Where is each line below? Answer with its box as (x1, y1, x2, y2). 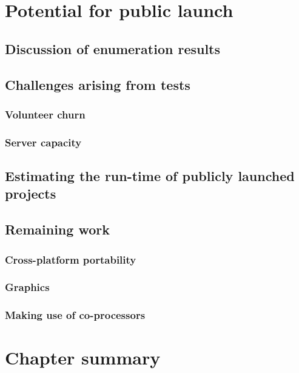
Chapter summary (5, 345, 161, 370)
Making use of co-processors (5, 307, 146, 323)
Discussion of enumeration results (5, 39, 221, 58)
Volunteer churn (5, 106, 86, 121)
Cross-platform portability (5, 252, 136, 267)
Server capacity (5, 134, 82, 149)
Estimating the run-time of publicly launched (5, 166, 295, 185)
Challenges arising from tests (5, 75, 190, 94)
